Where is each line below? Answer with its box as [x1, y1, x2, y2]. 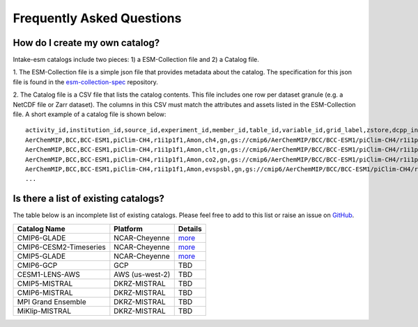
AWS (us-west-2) [114, 269, 171, 279]
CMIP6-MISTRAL [17, 287, 73, 297]
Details [178, 223, 202, 233]
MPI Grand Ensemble [17, 296, 86, 306]
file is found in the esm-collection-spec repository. [13, 77, 158, 86]
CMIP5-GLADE [17, 251, 66, 261]
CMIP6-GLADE [17, 233, 66, 243]
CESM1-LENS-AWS [17, 269, 80, 279]
